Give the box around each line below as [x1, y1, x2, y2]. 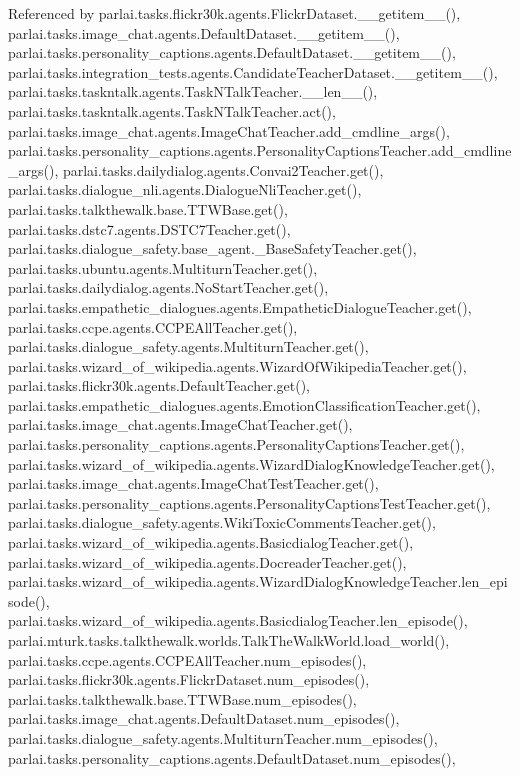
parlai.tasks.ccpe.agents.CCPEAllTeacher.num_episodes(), [8, 649, 367, 670]
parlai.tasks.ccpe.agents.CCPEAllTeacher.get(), [8, 316, 298, 337]
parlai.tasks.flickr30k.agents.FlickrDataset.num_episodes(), [8, 669, 370, 690]
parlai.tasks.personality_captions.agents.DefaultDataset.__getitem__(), [8, 42, 456, 63]
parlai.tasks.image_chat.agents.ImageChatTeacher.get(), [8, 414, 353, 435]
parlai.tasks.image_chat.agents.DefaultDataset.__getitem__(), [8, 22, 400, 43]
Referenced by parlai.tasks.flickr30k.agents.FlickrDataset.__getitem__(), [8, 3, 461, 23]
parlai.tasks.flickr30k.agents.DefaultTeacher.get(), [8, 375, 310, 396]
